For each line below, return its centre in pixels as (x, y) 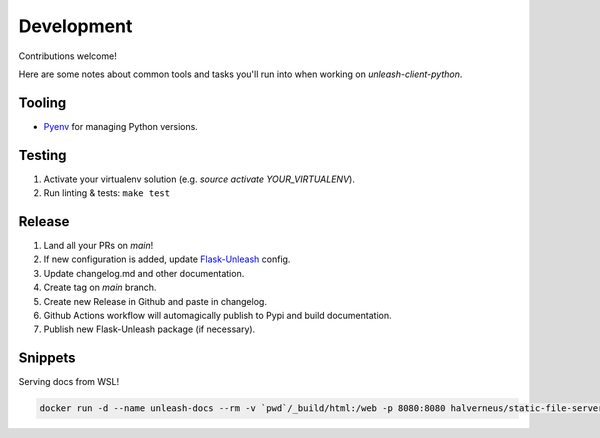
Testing (42, 155)
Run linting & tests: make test (106, 193)
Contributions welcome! (67, 56)
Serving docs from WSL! (69, 382)
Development (75, 26)
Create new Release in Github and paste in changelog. (155, 301)
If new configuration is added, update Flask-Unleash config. (167, 259)
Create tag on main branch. (100, 287)
